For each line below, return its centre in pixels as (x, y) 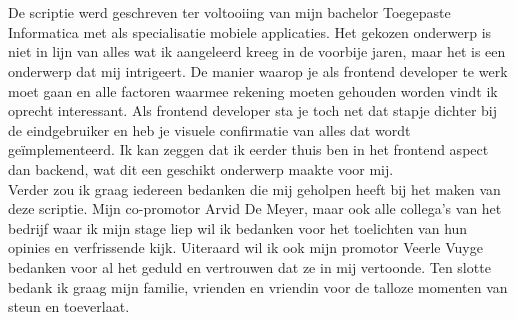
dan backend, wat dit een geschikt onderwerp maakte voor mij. (201, 168)
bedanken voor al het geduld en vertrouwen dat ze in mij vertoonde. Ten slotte (249, 266)
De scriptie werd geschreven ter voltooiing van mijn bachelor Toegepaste (229, 12)
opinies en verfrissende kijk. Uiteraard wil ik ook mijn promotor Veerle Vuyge (245, 247)
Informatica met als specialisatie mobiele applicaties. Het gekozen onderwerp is (250, 31)
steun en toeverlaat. (69, 306)
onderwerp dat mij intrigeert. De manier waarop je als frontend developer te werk (258, 70)
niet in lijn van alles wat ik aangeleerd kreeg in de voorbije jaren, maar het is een (257, 51)
